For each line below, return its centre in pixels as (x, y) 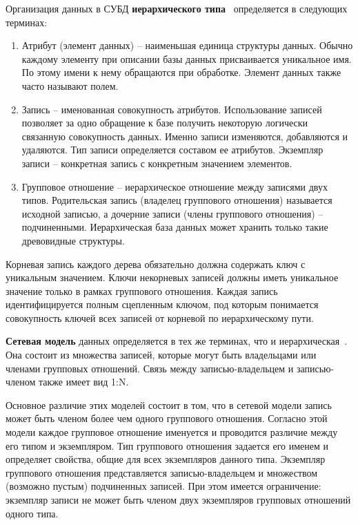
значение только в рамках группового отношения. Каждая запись (142, 290)
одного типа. (32, 513)
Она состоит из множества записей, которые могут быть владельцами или (161, 355)
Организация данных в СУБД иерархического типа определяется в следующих (177, 8)
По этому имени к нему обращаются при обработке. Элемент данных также (181, 72)
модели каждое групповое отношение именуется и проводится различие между (172, 432)
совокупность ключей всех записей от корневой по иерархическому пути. (160, 317)
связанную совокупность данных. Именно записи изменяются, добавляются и (185, 136)
